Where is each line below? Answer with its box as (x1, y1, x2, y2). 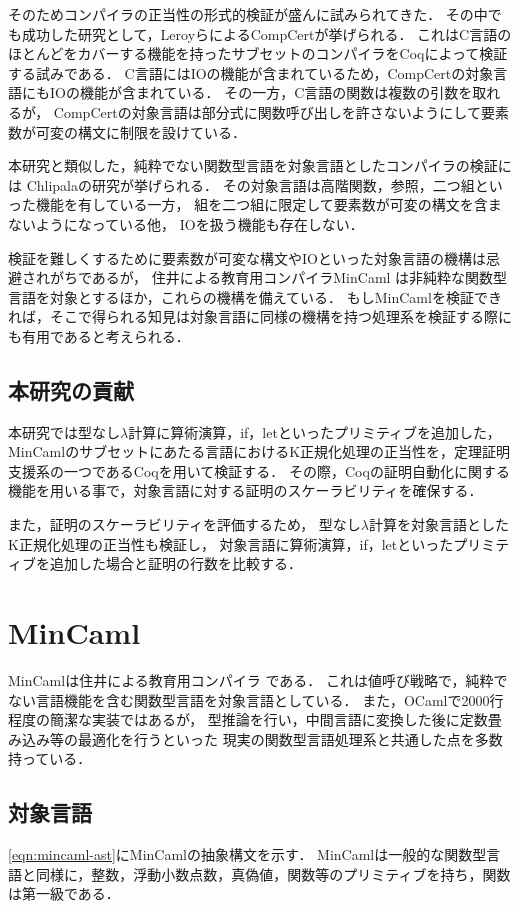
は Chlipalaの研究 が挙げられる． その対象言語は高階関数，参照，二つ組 (8, 174, 475, 195)
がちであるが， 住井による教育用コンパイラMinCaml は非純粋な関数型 (49, 267, 508, 288)
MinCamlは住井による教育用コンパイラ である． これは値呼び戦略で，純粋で (8, 669, 508, 690)
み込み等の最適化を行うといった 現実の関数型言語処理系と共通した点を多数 (8, 728, 503, 749)
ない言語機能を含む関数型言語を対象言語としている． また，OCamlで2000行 (8, 689, 504, 710)
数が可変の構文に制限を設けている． (8, 121, 246, 142)
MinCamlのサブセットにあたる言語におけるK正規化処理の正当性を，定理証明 (8, 441, 511, 462)
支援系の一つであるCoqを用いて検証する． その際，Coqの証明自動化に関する (8, 460, 510, 481)
